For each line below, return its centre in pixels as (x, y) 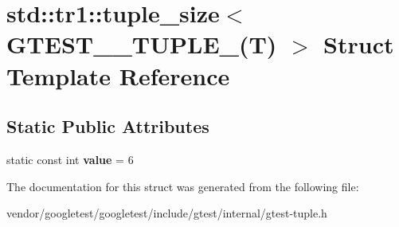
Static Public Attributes (108, 126)
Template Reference (118, 75)
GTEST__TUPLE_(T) (142, 44)
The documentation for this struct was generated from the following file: (183, 186)
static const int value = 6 (70, 159)
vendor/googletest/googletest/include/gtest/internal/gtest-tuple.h (167, 213)
